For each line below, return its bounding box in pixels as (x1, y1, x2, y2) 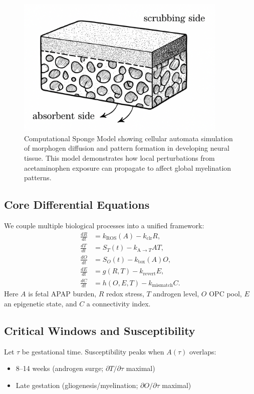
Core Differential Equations (4, 197, 150, 212)
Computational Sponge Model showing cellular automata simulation (24, 133, 233, 143)
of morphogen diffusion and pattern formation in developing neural (24, 143, 229, 153)
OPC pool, (209, 288, 242, 299)
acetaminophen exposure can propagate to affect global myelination (24, 162, 231, 173)
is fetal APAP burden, (28, 288, 97, 299)
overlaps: (189, 346, 216, 356)
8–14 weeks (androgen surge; (16, 363, 104, 373)
